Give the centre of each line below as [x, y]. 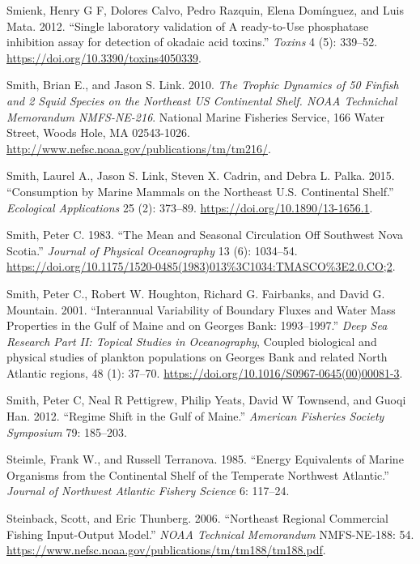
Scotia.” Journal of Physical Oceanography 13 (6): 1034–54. [152, 250]
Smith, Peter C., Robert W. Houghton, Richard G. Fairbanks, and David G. [196, 293]
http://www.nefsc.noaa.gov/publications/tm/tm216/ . [139, 148]
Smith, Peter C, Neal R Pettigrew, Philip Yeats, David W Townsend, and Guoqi [206, 400]
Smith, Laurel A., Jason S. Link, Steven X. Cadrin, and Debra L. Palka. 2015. [201, 175]
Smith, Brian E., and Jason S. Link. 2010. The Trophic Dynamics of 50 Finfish [203, 85]
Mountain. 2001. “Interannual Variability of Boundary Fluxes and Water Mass [201, 309]
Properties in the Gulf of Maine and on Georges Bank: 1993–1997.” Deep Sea [197, 325]
